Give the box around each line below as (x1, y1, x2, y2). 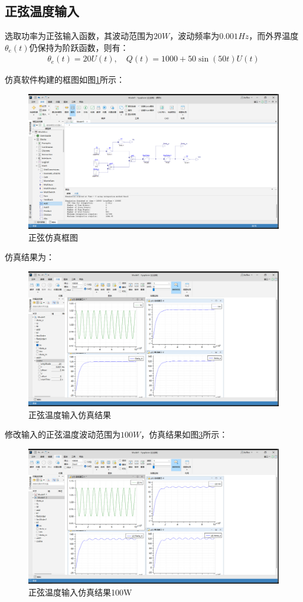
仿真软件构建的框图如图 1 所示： (5, 73, 125, 86)
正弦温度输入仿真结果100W (28, 585, 132, 598)
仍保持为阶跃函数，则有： (29, 41, 129, 53)
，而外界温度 (249, 30, 299, 42)
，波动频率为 (170, 30, 220, 42)
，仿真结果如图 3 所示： (141, 428, 228, 441)
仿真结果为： (5, 251, 54, 263)
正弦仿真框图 (28, 231, 78, 243)
